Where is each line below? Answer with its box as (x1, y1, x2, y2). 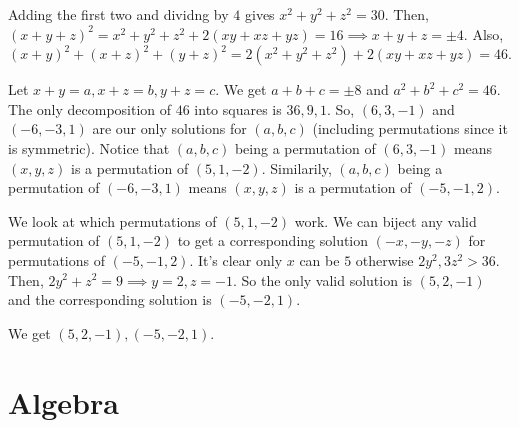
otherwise (355, 249, 414, 270)
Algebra (8, 381, 119, 422)
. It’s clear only (189, 249, 283, 270)
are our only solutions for (92, 118, 247, 139)
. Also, (463, 23, 504, 44)
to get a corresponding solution (177, 230, 369, 251)
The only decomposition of (8, 98, 172, 119)
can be (299, 249, 340, 270)
